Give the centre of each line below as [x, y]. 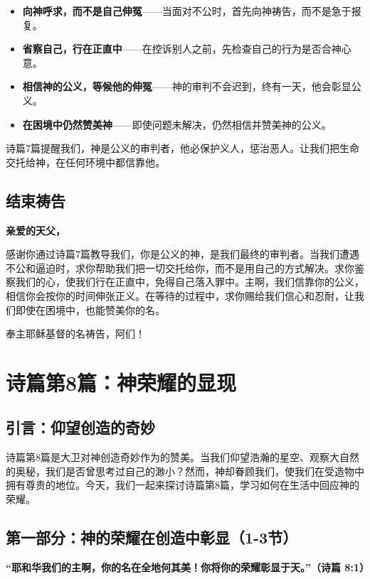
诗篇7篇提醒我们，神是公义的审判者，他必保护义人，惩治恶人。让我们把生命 [183, 148]
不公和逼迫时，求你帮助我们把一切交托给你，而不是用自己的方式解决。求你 [180, 267]
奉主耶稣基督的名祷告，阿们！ [75, 334]
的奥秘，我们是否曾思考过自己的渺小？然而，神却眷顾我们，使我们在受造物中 [185, 471]
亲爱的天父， [36, 230]
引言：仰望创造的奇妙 [80, 427]
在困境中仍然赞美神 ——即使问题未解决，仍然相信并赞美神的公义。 [177, 124]
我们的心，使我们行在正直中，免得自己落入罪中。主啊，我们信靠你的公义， [190, 282]
